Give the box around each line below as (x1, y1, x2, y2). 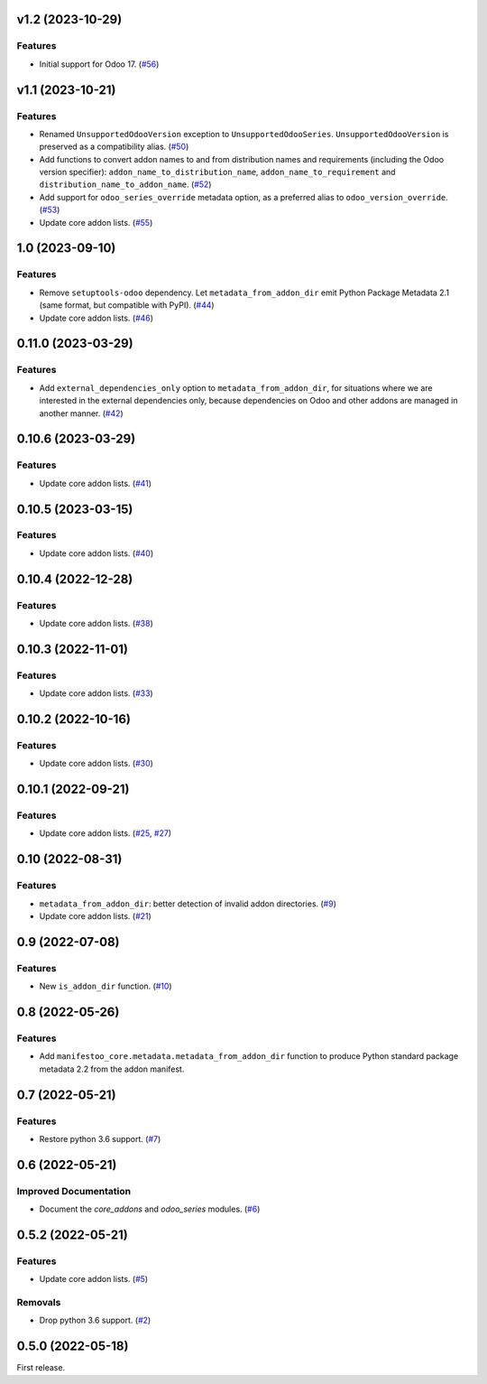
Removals (16, 1296, 61, 1308)
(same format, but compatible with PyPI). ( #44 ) (39, 300, 216, 311)
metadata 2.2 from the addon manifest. (39, 1064, 185, 1074)
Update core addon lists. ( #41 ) (39, 478, 152, 488)
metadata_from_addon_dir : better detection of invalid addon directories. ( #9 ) (39, 898, 337, 909)
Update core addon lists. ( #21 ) (39, 911, 152, 922)
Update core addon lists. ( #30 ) (39, 758, 153, 769)
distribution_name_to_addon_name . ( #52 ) (39, 179, 212, 190)
